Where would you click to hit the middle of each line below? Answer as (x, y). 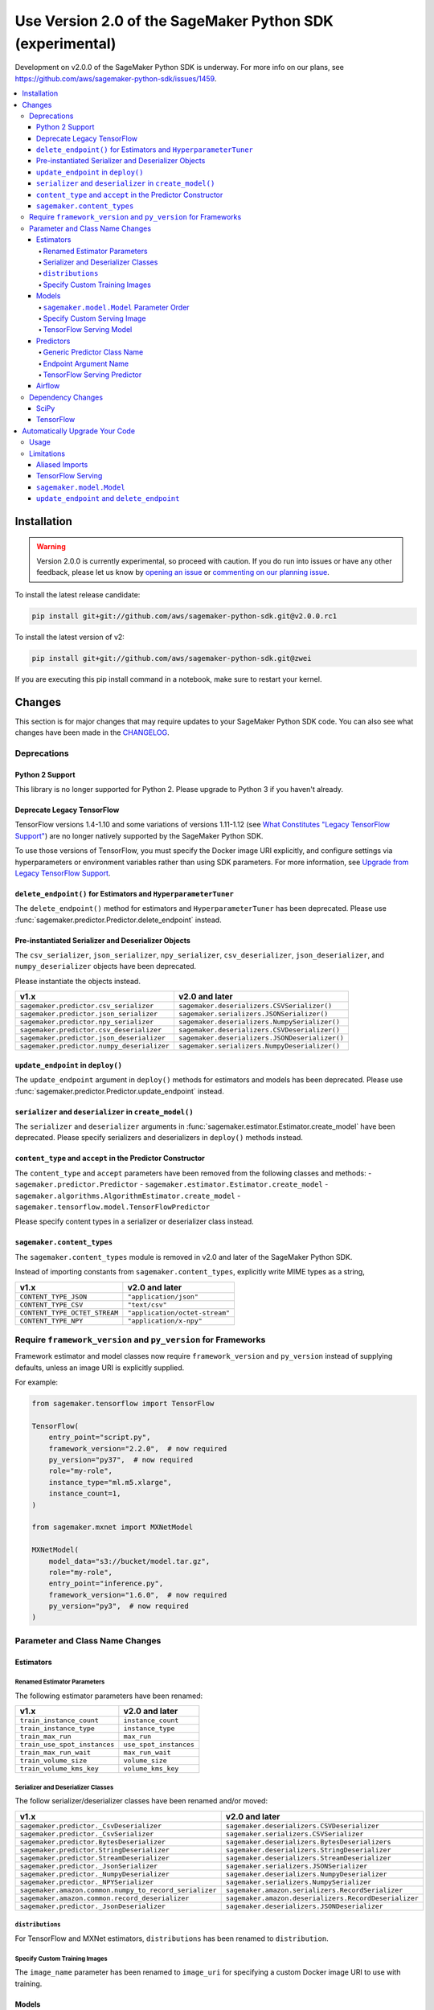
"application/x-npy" (165, 1321)
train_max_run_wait (55, 1753)
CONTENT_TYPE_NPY (51, 1321)
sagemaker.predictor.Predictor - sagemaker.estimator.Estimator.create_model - (172, 1184)
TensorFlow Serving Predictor (92, 375)
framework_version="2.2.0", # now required (138, 1448)
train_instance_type (57, 1729)
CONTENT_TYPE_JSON (53, 1296)
